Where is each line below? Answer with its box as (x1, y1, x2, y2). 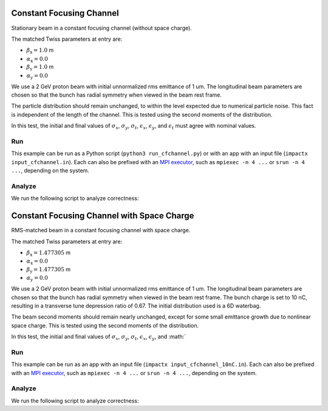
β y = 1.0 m (26, 63, 54, 72)
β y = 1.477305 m (26, 266, 71, 274)
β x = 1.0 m (26, 46, 54, 55)
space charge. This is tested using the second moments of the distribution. (11, 322, 199, 329)
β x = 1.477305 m (26, 249, 71, 258)
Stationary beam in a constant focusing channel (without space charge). (11, 24, 193, 32)
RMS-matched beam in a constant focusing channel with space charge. (11, 227, 191, 234)
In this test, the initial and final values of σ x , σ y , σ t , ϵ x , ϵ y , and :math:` (11, 333, 186, 342)
